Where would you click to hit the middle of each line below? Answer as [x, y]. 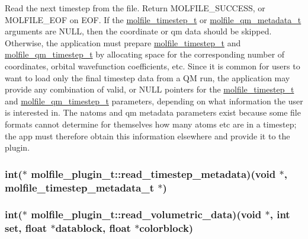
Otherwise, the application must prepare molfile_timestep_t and [123, 42]
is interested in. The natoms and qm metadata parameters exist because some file [153, 112]
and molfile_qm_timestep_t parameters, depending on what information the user [154, 101]
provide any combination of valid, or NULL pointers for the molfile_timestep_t [150, 89]
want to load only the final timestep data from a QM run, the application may [147, 77]
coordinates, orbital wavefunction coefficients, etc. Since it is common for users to [153, 66]
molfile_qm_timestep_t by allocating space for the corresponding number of [145, 54]
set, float [26, 228]
